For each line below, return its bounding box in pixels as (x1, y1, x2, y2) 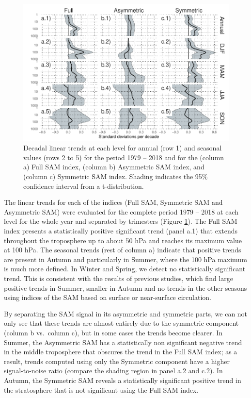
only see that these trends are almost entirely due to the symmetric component (4, 318, 239, 328)
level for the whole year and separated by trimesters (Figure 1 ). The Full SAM (4, 216, 237, 226)
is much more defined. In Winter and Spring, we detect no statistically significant (4, 264, 246, 274)
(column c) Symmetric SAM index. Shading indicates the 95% (23, 171, 208, 182)
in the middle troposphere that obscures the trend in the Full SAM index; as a (4, 347, 237, 357)
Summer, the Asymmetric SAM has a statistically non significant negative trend (4, 337, 242, 347)
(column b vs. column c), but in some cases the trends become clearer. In (4, 327, 223, 337)
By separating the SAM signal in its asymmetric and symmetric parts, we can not (4, 308, 248, 318)
